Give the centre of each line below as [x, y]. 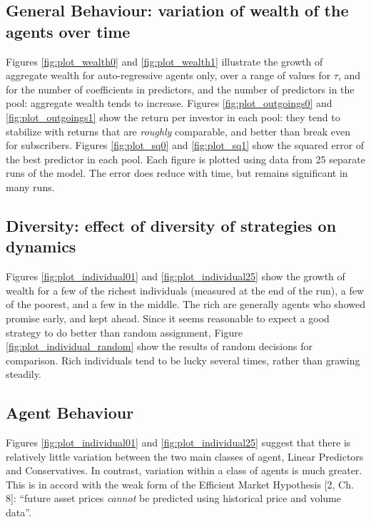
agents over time [68, 31]
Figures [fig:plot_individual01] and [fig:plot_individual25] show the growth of [176, 276]
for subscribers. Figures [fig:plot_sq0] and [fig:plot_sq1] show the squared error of [185, 145]
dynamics [41, 246]
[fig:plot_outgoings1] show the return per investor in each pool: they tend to [173, 117]
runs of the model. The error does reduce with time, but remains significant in [177, 173]
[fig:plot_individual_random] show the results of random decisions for [159, 346]
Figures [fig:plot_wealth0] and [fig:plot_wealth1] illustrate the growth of [164, 61]
